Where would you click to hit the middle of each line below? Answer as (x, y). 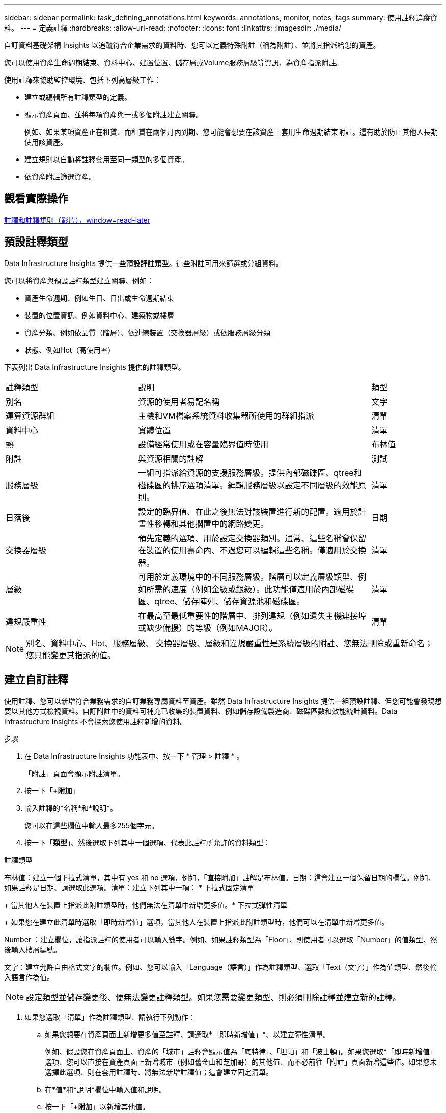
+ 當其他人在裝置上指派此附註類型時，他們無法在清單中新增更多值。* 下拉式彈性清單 (146, 905)
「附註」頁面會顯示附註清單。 (74, 773)
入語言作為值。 (29, 977)
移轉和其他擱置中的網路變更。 (212, 524)
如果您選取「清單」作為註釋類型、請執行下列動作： (110, 1017)
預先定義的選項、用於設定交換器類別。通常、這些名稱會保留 (252, 538)
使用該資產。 (46, 142)
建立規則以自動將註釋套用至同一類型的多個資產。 (106, 159)
